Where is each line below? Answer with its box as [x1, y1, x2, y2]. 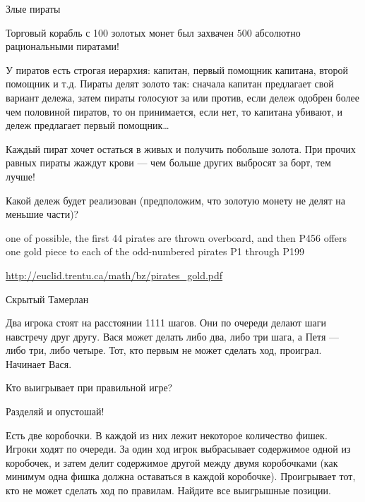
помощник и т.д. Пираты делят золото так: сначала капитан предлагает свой [6, 76, 334, 91]
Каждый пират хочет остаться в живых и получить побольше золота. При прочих [6, 141, 356, 156]
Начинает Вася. [6, 356, 72, 371]
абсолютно [255, 25, 301, 39]
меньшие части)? [6, 207, 79, 221]
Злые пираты [6, 1, 61, 16]
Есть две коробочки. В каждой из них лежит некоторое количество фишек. [6, 427, 328, 442]
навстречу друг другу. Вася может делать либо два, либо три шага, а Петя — [6, 329, 340, 343]
